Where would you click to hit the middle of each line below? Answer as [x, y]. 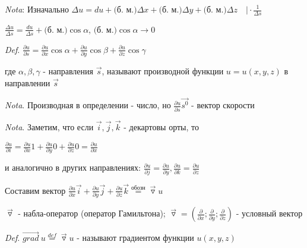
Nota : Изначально [37, 9]
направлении [28, 82]
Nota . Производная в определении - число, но [88, 105]
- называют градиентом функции [135, 238]
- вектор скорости [223, 105]
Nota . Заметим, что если [49, 126]
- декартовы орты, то [161, 126]
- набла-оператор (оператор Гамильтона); [92, 213]
